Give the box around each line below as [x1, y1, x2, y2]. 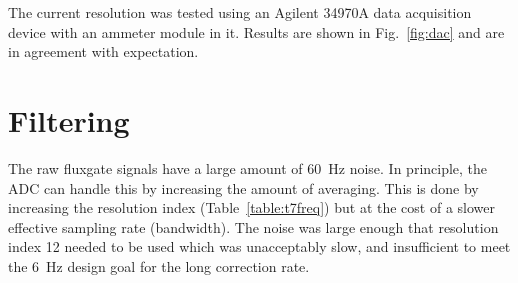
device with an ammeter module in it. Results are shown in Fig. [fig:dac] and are [8, 21, 505, 42]
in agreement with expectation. [8, 41, 199, 62]
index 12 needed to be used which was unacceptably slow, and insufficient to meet [8, 236, 511, 257]
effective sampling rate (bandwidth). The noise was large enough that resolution [8, 216, 499, 237]
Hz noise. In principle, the [328, 157, 488, 178]
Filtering [8, 99, 130, 140]
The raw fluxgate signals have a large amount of [8, 157, 303, 178]
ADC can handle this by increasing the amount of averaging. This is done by [8, 177, 479, 198]
